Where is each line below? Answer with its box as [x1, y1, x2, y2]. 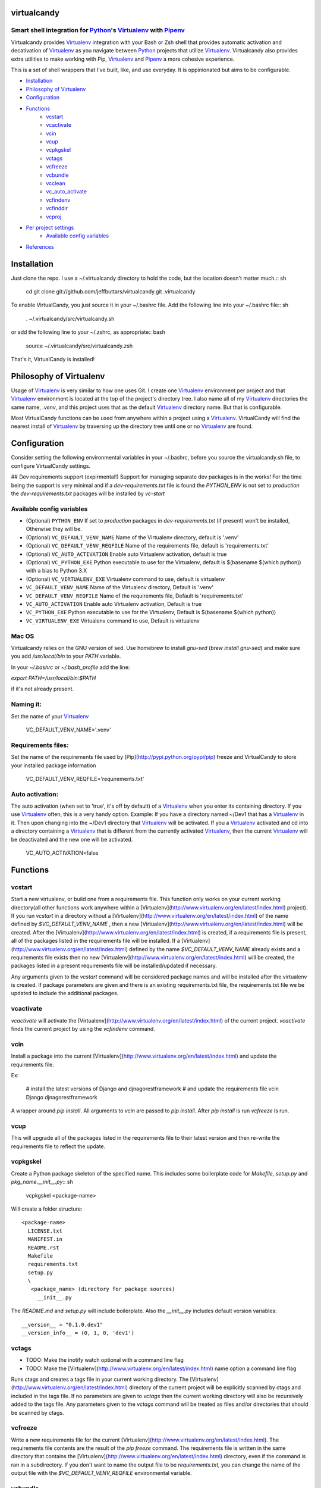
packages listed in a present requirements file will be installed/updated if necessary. [11, 962, 217, 970]
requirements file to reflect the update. [11, 1143, 106, 1150]
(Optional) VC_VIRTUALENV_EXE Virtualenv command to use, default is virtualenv [26, 575, 225, 583]
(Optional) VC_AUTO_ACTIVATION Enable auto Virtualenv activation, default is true [26, 551, 227, 558]
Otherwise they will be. [26, 526, 83, 533]
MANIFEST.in [27, 1236, 62, 1243]
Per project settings [26, 224, 74, 231]
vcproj [46, 213, 62, 220]
